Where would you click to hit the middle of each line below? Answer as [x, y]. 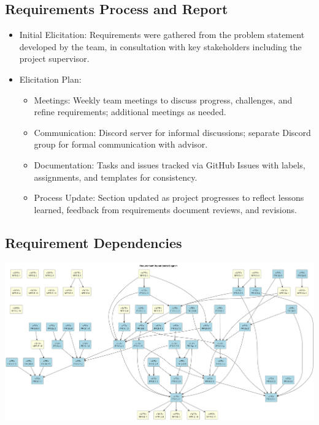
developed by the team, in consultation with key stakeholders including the [160, 46]
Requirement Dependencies [94, 242]
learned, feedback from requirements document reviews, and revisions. [165, 209]
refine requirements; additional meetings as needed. [130, 112]
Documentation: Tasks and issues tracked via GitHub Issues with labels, [170, 164]
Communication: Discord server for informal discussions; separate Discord [172, 132]
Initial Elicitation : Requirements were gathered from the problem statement [162, 35]
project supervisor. [54, 58]
